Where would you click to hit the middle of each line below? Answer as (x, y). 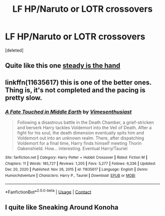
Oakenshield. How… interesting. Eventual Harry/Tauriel (72, 149)
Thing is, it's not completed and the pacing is (75, 90)
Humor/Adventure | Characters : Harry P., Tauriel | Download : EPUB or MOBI (70, 175)
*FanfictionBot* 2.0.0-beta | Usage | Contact (48, 191)
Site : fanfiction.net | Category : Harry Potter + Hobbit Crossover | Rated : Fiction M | (76, 158)
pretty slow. (24, 97)
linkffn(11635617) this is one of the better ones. (78, 82)
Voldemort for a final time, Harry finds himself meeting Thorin (79, 143)
